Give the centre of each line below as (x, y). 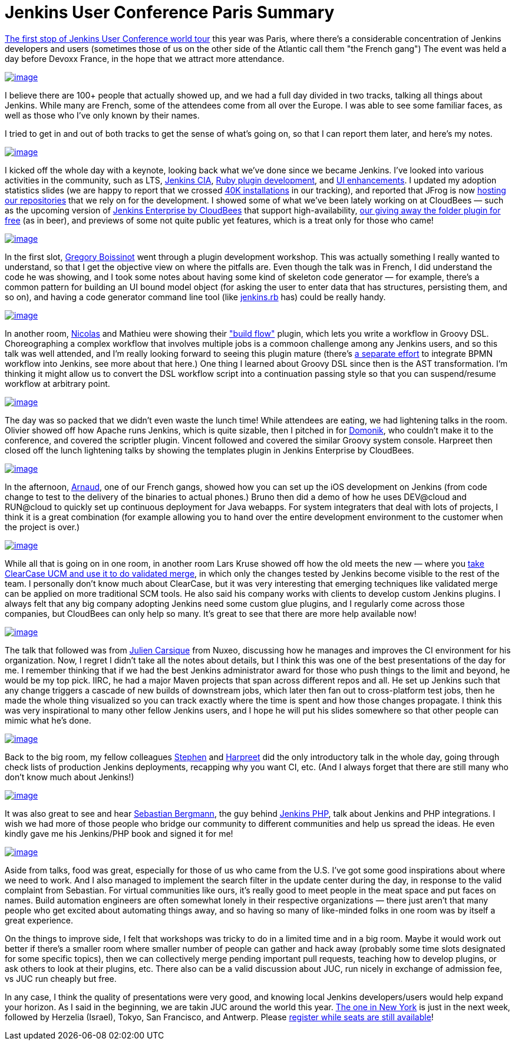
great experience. (39, 920)
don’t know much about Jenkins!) (70, 777)
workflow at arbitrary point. (57, 383)
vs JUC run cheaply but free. (61, 978)
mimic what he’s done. (48, 720)
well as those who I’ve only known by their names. (102, 115)
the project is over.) (42, 527)
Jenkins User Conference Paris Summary (170, 12)
